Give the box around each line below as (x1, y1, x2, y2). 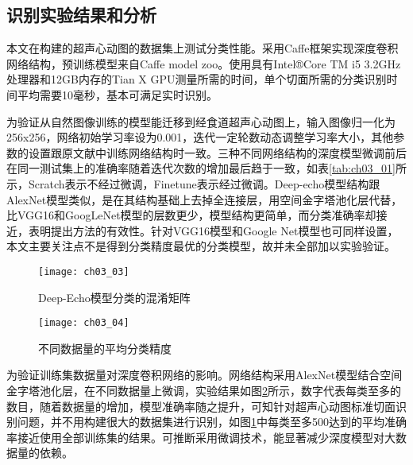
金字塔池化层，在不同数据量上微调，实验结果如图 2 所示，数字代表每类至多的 (6, 382, 401, 399)
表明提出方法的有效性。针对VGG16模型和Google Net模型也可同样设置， (28, 222, 399, 238)
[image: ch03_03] (38, 265, 129, 277)
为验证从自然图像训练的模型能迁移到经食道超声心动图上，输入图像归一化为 (6, 113, 396, 130)
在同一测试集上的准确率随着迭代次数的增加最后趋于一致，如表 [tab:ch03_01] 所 (6, 160, 407, 176)
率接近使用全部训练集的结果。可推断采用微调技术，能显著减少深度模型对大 (6, 428, 396, 445)
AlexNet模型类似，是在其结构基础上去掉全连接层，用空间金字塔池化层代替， (6, 191, 403, 207)
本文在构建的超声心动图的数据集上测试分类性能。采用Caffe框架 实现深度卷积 (6, 40, 399, 56)
